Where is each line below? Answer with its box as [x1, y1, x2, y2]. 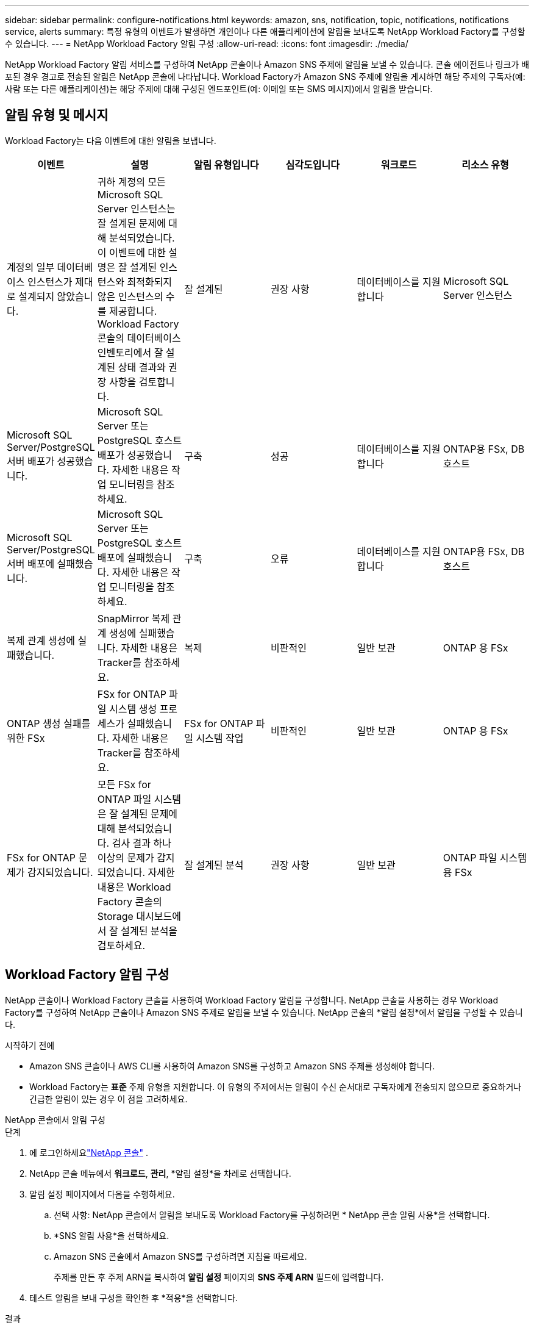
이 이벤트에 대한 [97, 246, 166, 259]
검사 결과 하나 [112, 836, 171, 849]
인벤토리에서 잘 [97, 346, 163, 359]
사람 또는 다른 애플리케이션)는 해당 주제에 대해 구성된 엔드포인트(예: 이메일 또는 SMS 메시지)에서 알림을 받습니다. [5, 84, 433, 94]
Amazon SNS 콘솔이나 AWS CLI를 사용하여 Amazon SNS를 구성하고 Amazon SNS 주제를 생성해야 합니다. [29, 1060, 435, 1071]
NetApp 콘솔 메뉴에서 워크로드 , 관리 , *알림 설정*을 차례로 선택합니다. [29, 1168, 291, 1179]
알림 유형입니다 [193, 158, 259, 171]
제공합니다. [109, 304, 157, 317]
